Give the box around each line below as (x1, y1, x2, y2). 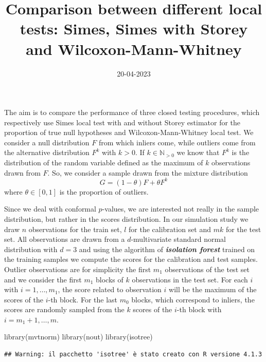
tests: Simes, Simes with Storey (20, 18, 248, 39)
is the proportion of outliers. (59, 186, 149, 197)
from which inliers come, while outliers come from (98, 137, 256, 147)
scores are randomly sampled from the (4, 304, 125, 315)
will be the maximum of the (169, 284, 257, 295)
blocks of (96, 274, 123, 284)
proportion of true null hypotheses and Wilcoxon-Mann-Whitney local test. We (4, 127, 254, 138)
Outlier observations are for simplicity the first (4, 263, 151, 274)
